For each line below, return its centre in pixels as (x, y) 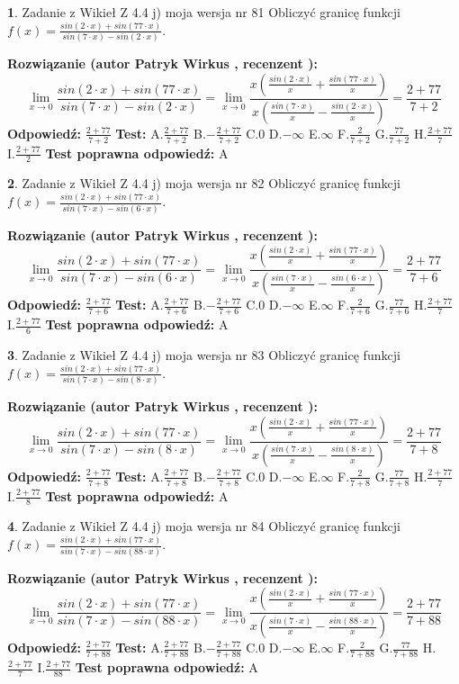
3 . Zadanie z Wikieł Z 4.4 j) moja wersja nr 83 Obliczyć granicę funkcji (204, 354)
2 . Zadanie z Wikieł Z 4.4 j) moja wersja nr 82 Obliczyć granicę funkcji (204, 183)
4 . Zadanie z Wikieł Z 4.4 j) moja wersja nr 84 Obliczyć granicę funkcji (204, 526)
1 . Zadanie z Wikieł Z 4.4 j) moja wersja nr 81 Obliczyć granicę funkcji (204, 12)
